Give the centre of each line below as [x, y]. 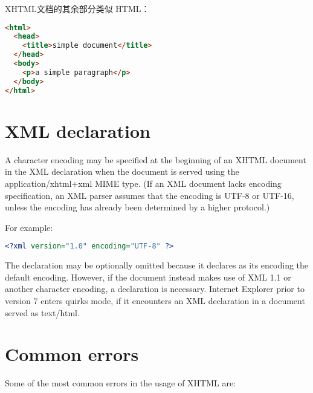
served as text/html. [42, 312]
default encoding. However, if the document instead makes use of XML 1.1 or [148, 277]
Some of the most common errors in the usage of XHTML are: [121, 383]
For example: [29, 227]
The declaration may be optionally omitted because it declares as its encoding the [157, 265]
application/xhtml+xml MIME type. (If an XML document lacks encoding [143, 183]
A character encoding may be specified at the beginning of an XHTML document [156, 159]
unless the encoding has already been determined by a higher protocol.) [137, 207]
